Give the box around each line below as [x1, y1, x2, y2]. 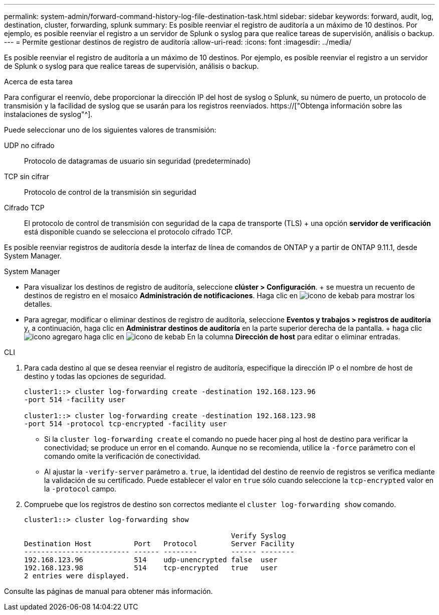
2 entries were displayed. [24, 572, 130, 580]
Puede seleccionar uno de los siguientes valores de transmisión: [4, 126, 216, 134]
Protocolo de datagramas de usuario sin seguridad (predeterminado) [24, 157, 251, 165]
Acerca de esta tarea [4, 77, 73, 86]
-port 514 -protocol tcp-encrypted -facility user [24, 420, 227, 428]
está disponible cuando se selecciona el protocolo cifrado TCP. [24, 227, 233, 236]
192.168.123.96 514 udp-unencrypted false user [24, 556, 278, 564]
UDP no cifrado [4, 141, 55, 150]
